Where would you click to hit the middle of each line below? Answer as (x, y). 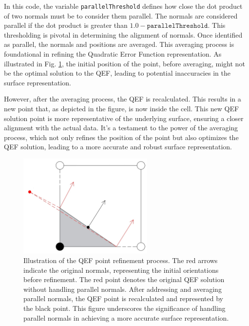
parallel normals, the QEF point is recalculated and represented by (123, 298)
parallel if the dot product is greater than (66, 25)
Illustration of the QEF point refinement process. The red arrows (121, 260)
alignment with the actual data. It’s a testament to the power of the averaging (121, 128)
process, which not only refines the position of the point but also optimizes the (121, 137)
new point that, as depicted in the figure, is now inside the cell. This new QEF (122, 108)
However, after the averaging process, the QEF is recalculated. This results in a (123, 99)
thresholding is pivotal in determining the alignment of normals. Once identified (123, 34)
